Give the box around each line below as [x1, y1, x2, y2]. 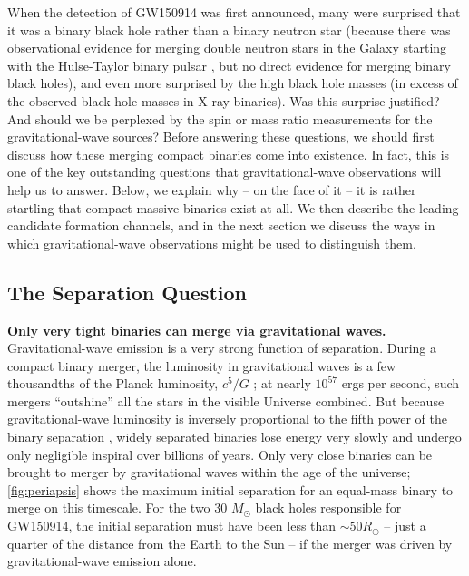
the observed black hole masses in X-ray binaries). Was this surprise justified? [7, 91, 440, 110]
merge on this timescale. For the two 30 [7, 498, 228, 517]
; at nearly [253, 374, 311, 393]
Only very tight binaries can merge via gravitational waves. [7, 320, 386, 339]
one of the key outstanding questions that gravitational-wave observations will [7, 162, 442, 181]
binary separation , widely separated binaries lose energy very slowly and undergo [7, 427, 462, 446]
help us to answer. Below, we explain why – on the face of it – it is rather [7, 180, 416, 199]
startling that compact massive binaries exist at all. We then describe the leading [7, 198, 459, 217]
